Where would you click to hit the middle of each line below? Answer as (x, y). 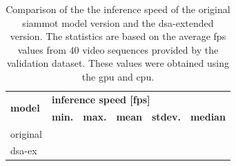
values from (42, 49)
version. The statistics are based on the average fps (118, 36)
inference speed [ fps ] (101, 99)
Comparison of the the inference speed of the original (118, 9)
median (208, 116)
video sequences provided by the (150, 49)
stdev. (166, 116)
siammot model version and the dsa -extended (118, 22)
